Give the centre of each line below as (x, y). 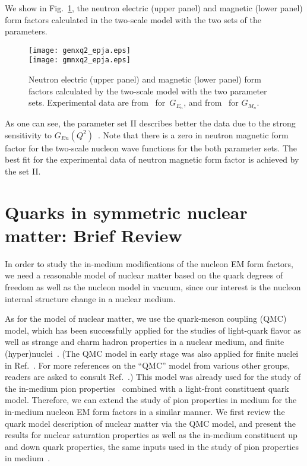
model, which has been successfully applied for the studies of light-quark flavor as (153, 330)
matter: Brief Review (94, 235)
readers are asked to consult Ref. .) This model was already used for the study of (153, 377)
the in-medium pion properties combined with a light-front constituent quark (147, 388)
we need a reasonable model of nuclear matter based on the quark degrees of (144, 275)
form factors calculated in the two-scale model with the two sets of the (133, 19)
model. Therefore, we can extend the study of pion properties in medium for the (151, 400)
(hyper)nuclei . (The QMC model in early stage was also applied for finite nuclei (152, 353)
